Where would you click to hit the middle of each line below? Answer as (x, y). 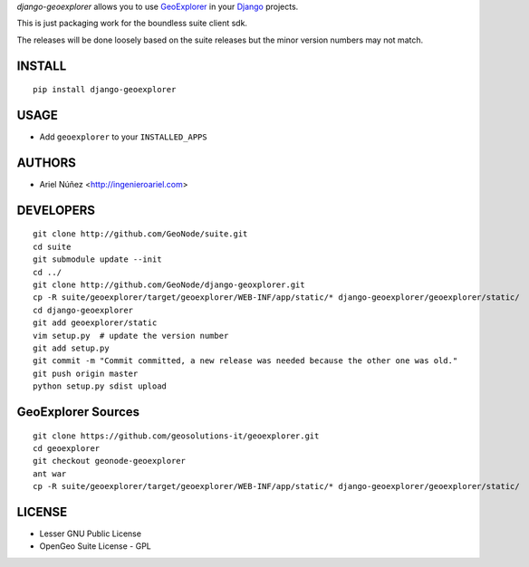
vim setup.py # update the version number (131, 336)
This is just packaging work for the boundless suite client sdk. (132, 24)
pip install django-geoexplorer (105, 90)
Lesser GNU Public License (91, 533)
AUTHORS (47, 163)
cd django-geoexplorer (83, 310)
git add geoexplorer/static (95, 323)
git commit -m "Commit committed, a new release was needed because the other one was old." (245, 361)
